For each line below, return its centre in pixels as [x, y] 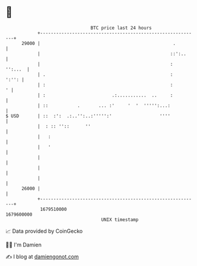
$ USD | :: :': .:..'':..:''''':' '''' [88, 116]
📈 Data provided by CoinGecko [44, 231]
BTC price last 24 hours [121, 28]
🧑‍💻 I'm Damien [24, 245]
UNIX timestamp [120, 219]
